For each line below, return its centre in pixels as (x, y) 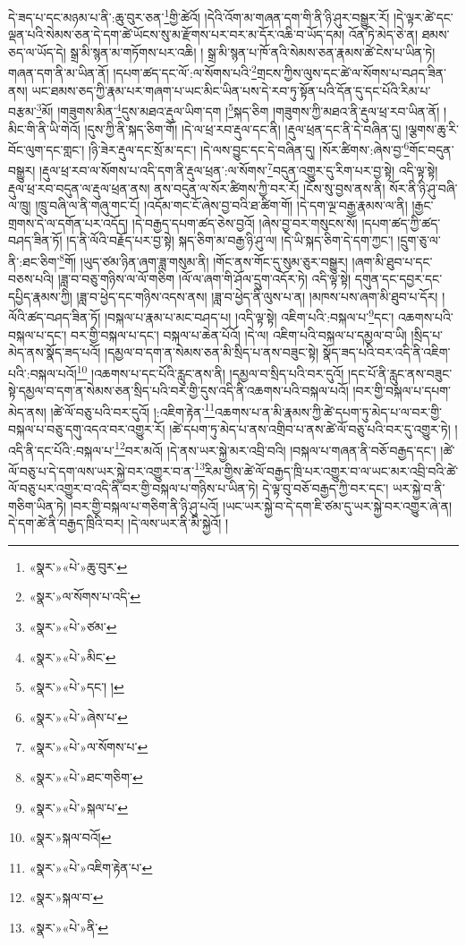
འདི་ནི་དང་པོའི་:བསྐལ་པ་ (62, 450)
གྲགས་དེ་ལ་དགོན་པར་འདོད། (68, 222)
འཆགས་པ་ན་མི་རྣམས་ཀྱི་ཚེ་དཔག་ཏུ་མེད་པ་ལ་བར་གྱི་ (329, 411)
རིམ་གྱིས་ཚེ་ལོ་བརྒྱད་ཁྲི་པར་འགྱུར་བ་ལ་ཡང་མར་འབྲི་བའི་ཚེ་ (331, 470)
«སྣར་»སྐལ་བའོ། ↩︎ (70, 837)
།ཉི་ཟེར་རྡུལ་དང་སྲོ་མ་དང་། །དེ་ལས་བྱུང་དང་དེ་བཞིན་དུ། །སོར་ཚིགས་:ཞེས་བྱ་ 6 (249, 148)
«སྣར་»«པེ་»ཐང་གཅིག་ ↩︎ (86, 777)
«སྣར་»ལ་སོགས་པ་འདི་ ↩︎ (85, 597)
